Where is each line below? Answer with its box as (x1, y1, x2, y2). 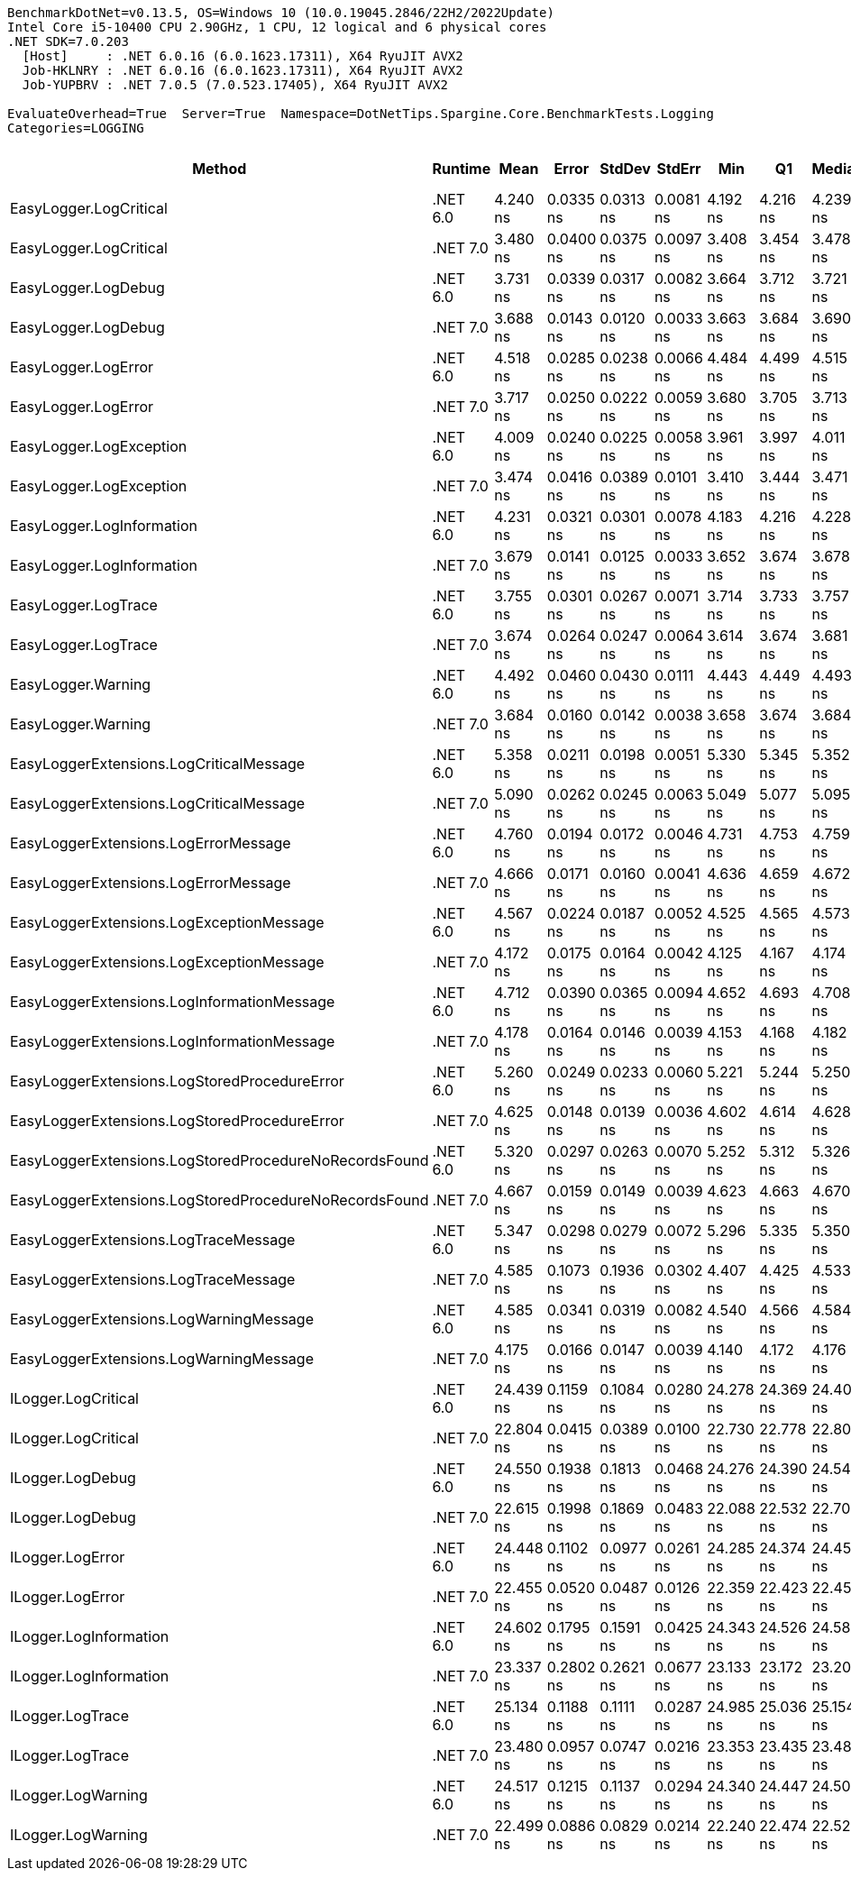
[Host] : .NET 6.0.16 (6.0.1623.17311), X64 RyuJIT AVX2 (22, 49, 463, 63)
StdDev (599, 160, 651, 178)
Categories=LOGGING (7, 121, 144, 135)
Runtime (432, 160, 491, 178)
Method (192, 160, 247, 178)
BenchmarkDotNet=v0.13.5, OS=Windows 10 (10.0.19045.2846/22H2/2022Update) (7, 5, 554, 20)
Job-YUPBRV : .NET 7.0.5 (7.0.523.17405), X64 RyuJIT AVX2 (22, 78, 448, 92)
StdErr (656, 160, 701, 178)
